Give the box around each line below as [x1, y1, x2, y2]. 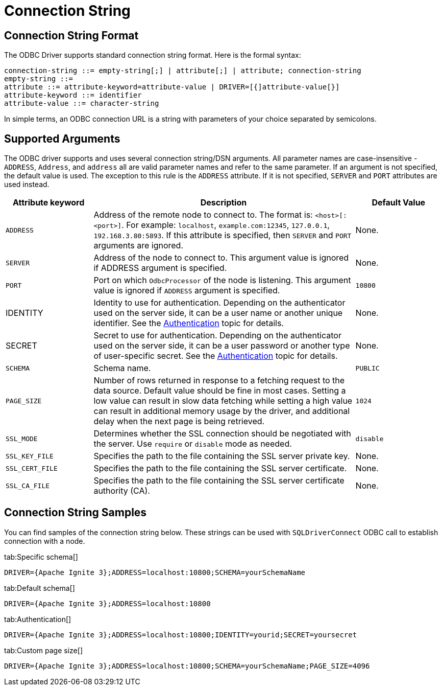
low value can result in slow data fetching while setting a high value [93, 396, 353, 406]
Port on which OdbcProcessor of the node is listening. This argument [93, 275, 351, 286]
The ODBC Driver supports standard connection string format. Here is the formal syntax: [4, 51, 301, 60]
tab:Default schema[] [4, 583, 75, 592]
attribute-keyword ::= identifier [4, 91, 142, 100]
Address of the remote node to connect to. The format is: [93, 210, 313, 220]
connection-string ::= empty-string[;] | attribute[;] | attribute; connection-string [4, 66, 361, 75]
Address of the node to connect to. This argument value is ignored [93, 252, 349, 263]
